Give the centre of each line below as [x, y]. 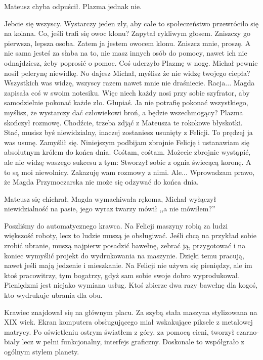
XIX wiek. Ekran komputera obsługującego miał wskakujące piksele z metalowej [128, 322]
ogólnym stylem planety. [42, 351]
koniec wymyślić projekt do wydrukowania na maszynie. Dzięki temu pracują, [124, 255]
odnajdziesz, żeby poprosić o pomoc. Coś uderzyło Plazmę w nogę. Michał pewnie [131, 62]
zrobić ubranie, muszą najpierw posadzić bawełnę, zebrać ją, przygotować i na [125, 245]
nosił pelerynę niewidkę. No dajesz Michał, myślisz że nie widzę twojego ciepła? [127, 73]
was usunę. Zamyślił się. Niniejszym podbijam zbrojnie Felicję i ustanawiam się [127, 142]
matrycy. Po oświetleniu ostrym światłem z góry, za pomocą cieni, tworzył [119, 331]
